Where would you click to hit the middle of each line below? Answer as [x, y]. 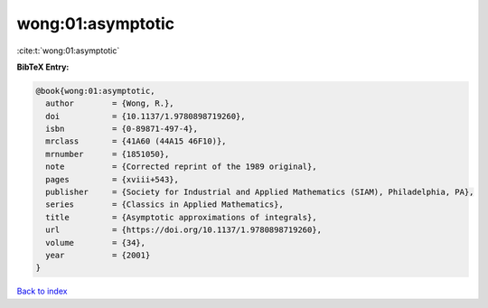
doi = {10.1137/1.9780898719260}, [145, 116]
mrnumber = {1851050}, [108, 154]
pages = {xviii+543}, [113, 179]
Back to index [42, 291]
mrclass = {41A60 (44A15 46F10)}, [136, 141]
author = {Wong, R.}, [110, 103]
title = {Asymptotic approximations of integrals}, [181, 217]
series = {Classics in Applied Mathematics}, [164, 205]
